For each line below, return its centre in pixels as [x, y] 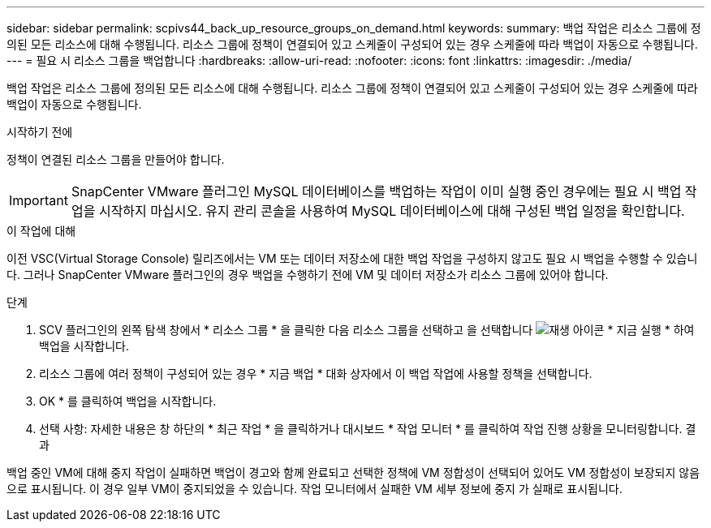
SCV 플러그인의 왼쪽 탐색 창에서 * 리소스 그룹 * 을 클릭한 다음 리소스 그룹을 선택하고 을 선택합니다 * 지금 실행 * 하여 [367, 330]
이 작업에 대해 [41, 231]
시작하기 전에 [40, 132]
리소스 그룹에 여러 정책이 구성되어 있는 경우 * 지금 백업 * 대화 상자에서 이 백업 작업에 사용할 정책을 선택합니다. [316, 373]
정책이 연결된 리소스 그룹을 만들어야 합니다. [116, 159]
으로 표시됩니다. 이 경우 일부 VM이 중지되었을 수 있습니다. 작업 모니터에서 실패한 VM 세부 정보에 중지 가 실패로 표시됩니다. [315, 489]
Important [39, 200]
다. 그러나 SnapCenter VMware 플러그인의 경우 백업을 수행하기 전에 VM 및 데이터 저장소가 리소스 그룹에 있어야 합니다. [308, 275]
